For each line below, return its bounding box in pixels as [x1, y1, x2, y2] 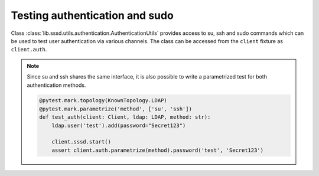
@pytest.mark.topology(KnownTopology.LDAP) [39, 97, 168, 104]
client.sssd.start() [51, 139, 112, 145]
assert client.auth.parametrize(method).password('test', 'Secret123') [51, 146, 264, 154]
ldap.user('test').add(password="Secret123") [51, 122, 186, 129]
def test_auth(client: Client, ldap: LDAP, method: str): [39, 114, 211, 120]
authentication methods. [27, 82, 86, 89]
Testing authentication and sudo [11, 9, 174, 22]
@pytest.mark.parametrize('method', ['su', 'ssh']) [39, 105, 192, 112]
